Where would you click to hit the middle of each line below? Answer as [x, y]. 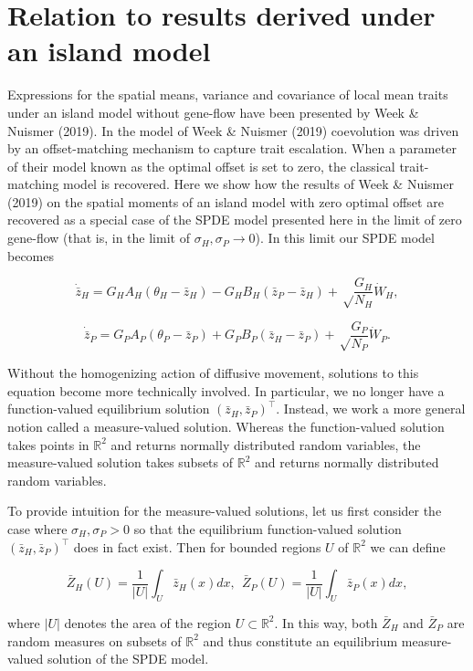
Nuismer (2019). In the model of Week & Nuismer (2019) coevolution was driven [233, 130]
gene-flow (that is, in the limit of [99, 238]
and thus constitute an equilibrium [300, 640]
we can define [408, 546]
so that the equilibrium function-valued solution [268, 528]
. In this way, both [326, 622]
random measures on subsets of [95, 640]
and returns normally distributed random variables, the [266, 444]
